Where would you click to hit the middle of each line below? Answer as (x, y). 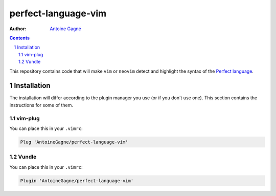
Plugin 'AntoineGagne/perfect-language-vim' (77, 181)
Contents (20, 38)
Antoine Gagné (65, 29)
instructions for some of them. (41, 105)
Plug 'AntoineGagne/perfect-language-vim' (74, 142)
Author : (18, 29)
